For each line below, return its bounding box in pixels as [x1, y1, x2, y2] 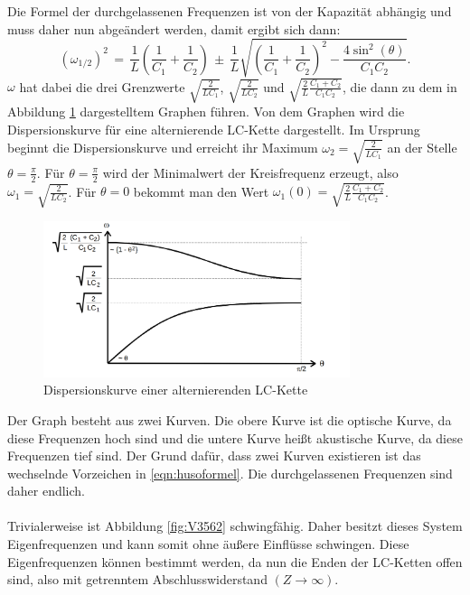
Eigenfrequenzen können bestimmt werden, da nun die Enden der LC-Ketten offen [7, 552, 463, 571]
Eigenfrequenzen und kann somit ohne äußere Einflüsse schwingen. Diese [7, 535, 409, 553]
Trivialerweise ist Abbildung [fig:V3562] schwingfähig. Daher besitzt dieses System [7, 516, 463, 535]
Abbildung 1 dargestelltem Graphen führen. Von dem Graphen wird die [7, 102, 405, 121]
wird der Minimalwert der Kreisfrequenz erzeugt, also [102, 163, 399, 181]
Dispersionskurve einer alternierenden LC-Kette [43, 380, 308, 399]
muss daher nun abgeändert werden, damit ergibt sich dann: [7, 19, 341, 38]
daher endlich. [7, 481, 86, 500]
